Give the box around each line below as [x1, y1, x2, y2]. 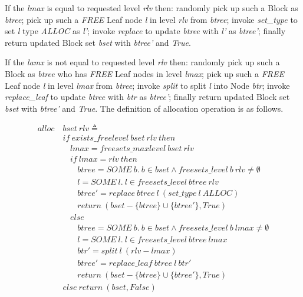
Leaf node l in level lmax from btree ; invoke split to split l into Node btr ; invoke [5, 79, 290, 91]
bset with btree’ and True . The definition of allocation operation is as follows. [5, 102, 284, 114]
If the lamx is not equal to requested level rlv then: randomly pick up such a [5, 56, 280, 68]
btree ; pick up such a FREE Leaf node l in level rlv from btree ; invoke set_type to [5, 13, 298, 25]
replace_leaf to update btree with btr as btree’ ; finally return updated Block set [5, 91, 290, 103]
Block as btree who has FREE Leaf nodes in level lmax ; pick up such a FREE [5, 67, 285, 79]
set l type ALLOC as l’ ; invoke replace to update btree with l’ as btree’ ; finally [5, 25, 286, 37]
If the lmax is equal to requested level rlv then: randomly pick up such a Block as [5, 2, 298, 14]
